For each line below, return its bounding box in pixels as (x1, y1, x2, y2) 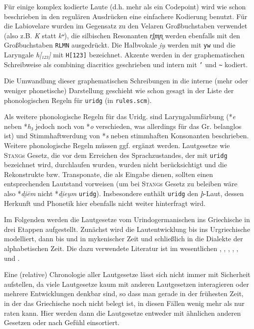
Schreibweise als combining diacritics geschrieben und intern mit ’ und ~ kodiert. (4, 59, 248, 69)
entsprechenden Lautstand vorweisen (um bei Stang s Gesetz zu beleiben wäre (4, 178, 238, 189)
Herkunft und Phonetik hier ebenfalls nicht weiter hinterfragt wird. (4, 198, 205, 208)
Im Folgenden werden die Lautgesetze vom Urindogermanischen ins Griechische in (4, 214, 250, 225)
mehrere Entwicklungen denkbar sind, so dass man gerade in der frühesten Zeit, (4, 288, 244, 299)
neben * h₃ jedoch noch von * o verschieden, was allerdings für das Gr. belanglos (4, 121, 242, 131)
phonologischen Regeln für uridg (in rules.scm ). (4, 95, 152, 105)
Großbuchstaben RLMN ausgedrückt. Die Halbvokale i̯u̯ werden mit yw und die (4, 40, 235, 50)
